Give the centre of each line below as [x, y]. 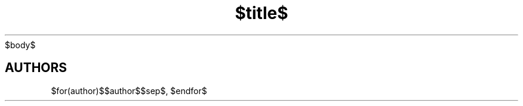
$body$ [20, 45]
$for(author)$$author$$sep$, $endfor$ [129, 91]
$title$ [261, 13]
